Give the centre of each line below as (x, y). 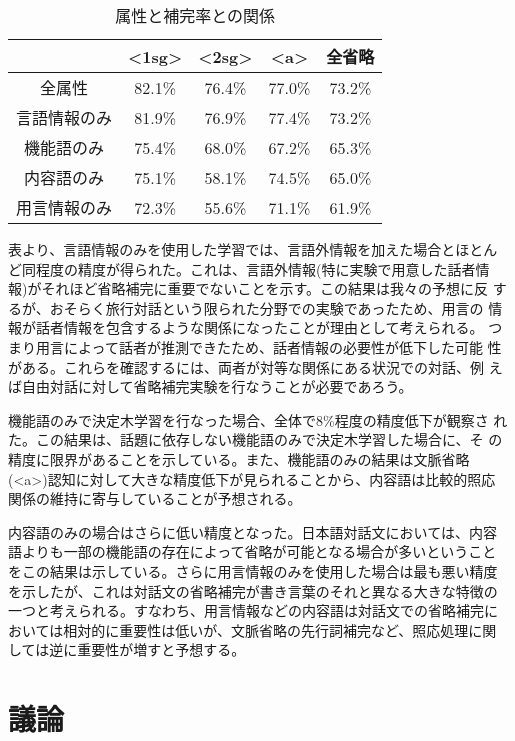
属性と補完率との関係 (195, 15)
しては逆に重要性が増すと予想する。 (127, 649)
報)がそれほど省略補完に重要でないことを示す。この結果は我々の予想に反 (248, 288)
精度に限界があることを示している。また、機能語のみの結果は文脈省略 (239, 458)
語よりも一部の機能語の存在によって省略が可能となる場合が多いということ (252, 551)
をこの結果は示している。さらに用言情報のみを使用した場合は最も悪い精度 (253, 570)
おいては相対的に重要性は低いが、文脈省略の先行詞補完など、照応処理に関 (252, 629)
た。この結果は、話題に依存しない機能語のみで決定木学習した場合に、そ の (255, 439)
